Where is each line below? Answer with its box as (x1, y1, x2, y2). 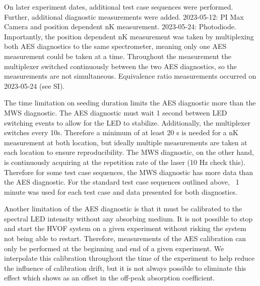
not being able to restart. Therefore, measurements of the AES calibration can (4, 233, 246, 244)
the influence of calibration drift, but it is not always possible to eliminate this (4, 262, 246, 273)
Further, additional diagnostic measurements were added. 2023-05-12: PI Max (4, 11, 244, 22)
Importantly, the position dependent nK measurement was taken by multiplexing (4, 31, 254, 41)
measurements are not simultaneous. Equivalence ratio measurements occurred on (4, 71, 256, 81)
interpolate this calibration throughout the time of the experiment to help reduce (4, 253, 255, 263)
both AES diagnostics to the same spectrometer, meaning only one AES (4, 41, 227, 51)
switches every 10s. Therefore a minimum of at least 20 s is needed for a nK (4, 127, 238, 138)
